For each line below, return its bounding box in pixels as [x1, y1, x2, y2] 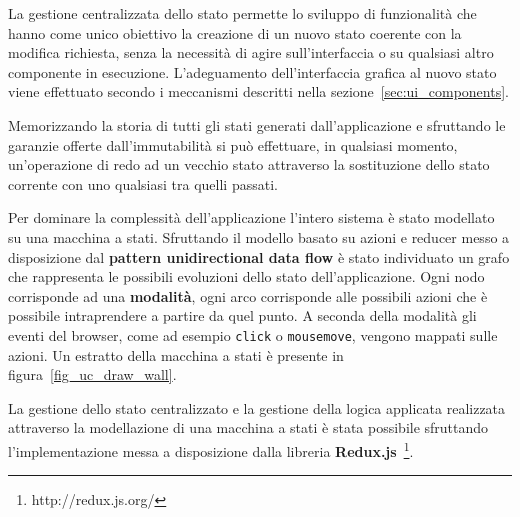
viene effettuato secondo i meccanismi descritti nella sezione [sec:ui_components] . [8, 81, 509, 102]
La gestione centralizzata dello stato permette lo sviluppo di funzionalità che [8, 3, 477, 23]
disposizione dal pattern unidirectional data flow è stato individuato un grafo [8, 246, 510, 267]
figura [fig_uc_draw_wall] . [8, 364, 177, 385]
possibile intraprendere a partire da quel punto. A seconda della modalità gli [8, 305, 477, 326]
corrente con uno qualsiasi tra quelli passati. [8, 173, 278, 194]
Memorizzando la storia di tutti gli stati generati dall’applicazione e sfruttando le [8, 114, 506, 135]
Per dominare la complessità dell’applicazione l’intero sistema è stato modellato [8, 207, 495, 228]
